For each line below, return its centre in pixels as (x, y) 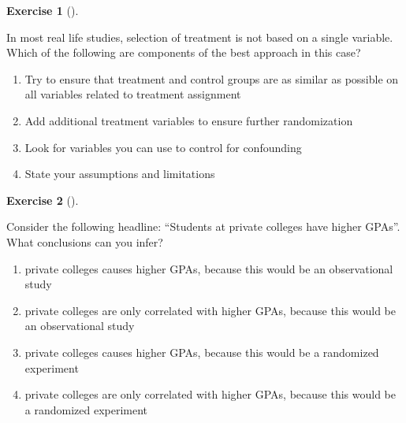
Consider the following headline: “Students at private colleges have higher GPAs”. (203, 226)
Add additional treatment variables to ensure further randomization (189, 120)
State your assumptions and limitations (120, 174)
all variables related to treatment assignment (133, 94)
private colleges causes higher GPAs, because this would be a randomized (202, 352)
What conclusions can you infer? (85, 241)
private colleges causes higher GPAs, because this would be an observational (209, 268)
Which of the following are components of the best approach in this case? (184, 52)
